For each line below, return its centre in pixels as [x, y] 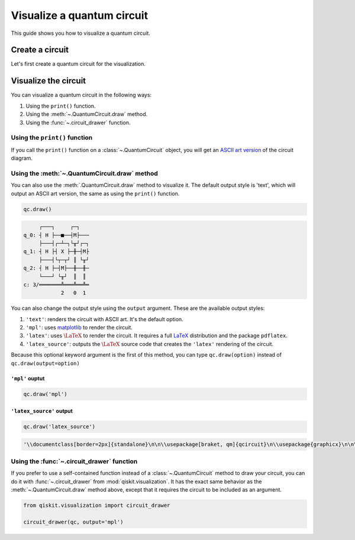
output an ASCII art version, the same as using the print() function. [95, 193]
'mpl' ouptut [28, 378]
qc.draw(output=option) [45, 363]
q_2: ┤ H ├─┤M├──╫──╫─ [56, 268]
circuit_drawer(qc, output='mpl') [73, 522]
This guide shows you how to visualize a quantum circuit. [81, 33]
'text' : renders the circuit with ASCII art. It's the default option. [104, 319]
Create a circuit [40, 50]
